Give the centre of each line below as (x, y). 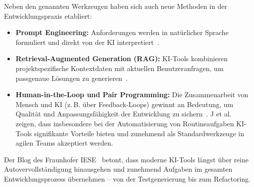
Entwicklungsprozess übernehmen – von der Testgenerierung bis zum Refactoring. (127, 178)
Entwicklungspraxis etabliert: (48, 16)
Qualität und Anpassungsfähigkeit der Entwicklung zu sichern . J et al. (124, 114)
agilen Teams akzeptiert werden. (64, 143)
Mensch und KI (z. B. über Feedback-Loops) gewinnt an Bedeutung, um (125, 104)
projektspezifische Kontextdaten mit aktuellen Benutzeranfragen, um (120, 68)
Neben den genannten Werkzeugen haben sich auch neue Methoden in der (116, 6)
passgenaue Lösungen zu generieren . (72, 78)
